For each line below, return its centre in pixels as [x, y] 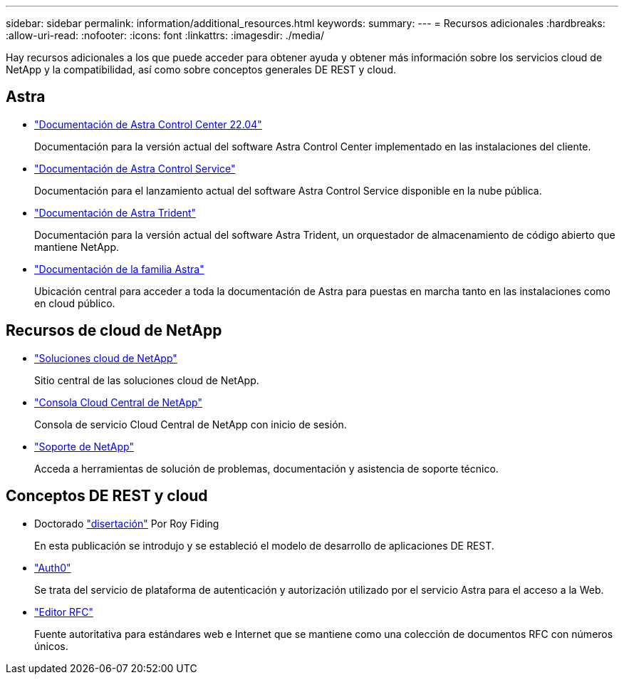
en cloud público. [75, 303]
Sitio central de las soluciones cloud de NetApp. [147, 380]
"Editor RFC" [64, 612]
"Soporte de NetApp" [84, 446]
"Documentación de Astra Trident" [115, 212]
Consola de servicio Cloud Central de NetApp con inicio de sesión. [191, 424]
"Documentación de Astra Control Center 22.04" [148, 124]
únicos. [51, 646]
